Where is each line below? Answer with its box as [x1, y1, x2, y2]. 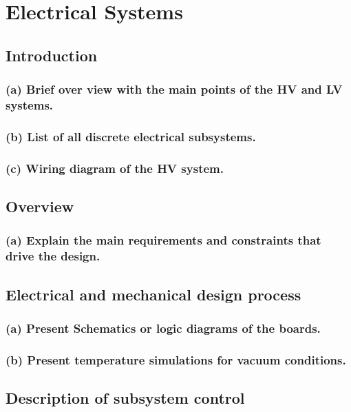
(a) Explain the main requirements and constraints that [6, 231, 321, 249]
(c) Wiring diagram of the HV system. [6, 159, 224, 176]
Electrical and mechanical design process [6, 283, 301, 305]
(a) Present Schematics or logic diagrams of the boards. [6, 319, 321, 336]
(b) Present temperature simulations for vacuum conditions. [6, 351, 346, 368]
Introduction [6, 44, 98, 65]
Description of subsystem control [6, 387, 245, 409]
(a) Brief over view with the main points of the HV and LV [6, 81, 343, 98]
